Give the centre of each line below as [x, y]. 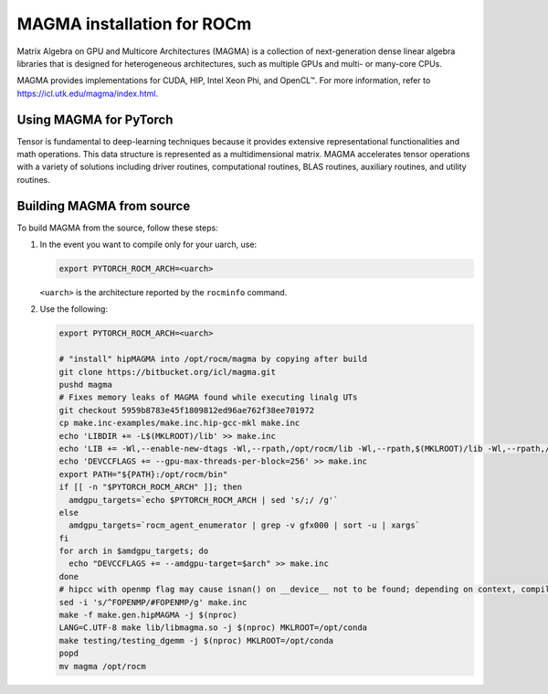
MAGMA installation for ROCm [134, 24]
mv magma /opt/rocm [102, 666]
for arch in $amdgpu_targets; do [134, 551]
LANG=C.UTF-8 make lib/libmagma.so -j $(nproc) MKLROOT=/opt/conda [213, 628]
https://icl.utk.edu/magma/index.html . [88, 93]
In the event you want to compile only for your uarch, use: [148, 245]
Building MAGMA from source [104, 206]
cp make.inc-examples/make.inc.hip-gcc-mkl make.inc [179, 423]
